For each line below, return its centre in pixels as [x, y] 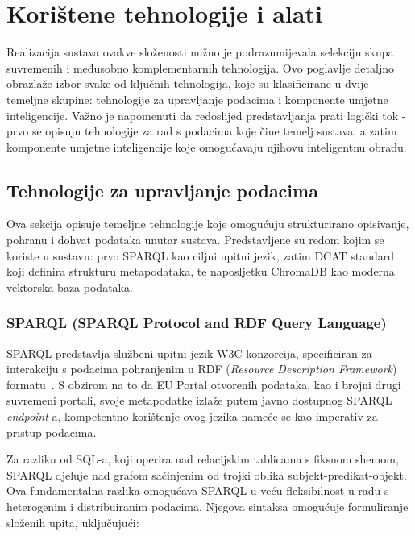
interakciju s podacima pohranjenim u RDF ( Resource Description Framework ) [202, 369]
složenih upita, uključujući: [73, 522]
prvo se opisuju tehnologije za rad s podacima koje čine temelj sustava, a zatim [202, 131]
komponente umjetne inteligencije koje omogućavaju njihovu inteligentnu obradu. [207, 146]
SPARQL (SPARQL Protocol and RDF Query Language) [197, 323]
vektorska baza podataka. [70, 287]
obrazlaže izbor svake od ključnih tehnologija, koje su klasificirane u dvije [188, 83]
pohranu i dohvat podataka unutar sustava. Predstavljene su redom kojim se [195, 240]
